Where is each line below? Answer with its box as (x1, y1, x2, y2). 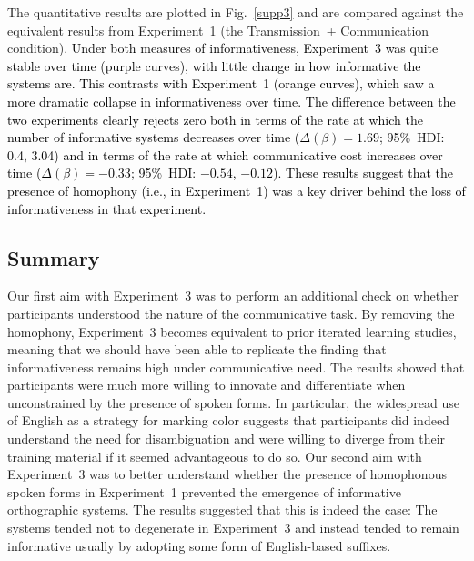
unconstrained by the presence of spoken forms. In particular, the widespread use (7, 393, 459, 412)
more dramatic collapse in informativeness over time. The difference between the (7, 91, 456, 110)
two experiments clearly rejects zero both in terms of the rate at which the (7, 109, 423, 128)
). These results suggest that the (273, 163, 454, 182)
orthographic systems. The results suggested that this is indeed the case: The (7, 500, 438, 519)
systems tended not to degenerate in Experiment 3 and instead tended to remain (7, 518, 459, 537)
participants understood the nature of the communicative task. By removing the (7, 303, 455, 322)
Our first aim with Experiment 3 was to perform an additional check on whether (7, 286, 459, 305)
